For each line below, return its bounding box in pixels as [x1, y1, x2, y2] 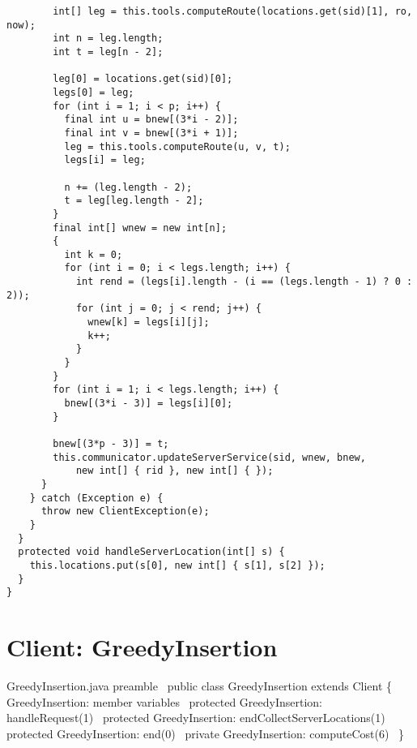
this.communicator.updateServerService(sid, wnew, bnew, [53, 451, 366, 463]
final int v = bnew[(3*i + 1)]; [64, 127, 239, 139]
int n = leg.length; [53, 32, 164, 45]
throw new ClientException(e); [40, 505, 210, 518]
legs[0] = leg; [53, 86, 134, 98]
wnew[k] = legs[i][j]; [87, 316, 210, 329]
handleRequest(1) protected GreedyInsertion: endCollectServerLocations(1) [6, 709, 385, 726]
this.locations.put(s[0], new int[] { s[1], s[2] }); [29, 559, 326, 571]
